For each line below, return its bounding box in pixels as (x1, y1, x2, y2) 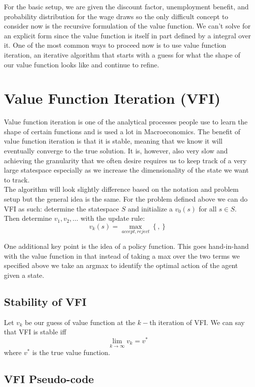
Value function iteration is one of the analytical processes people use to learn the (4, 117, 248, 127)
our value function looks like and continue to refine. (4, 59, 159, 69)
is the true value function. (32, 347, 110, 357)
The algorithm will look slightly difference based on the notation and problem (4, 184, 239, 194)
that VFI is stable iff (4, 327, 66, 337)
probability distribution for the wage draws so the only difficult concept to (4, 11, 228, 21)
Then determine (4, 213, 52, 223)
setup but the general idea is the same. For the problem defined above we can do (4, 194, 248, 204)
